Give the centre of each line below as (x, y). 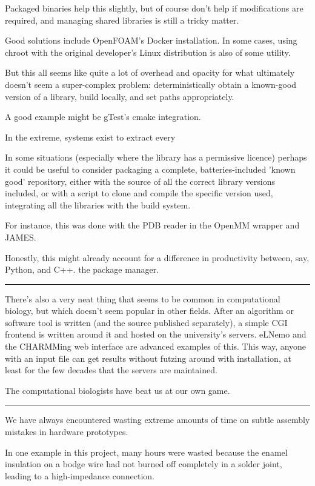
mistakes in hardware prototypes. (67, 432)
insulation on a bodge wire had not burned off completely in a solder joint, (144, 464)
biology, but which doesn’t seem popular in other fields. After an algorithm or (149, 311)
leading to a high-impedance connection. (80, 475)
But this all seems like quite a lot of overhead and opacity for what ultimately (150, 72)
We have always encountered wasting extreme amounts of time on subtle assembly (157, 420)
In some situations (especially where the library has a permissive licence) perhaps (156, 157)
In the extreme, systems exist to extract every (90, 137)
